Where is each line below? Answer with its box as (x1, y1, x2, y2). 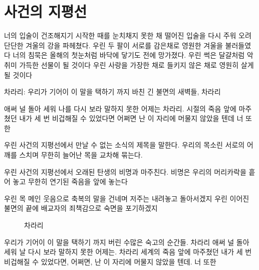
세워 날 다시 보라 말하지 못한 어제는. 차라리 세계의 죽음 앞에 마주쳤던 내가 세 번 (4, 246, 252, 257)
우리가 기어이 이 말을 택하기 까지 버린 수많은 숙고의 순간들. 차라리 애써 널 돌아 (4, 236, 249, 247)
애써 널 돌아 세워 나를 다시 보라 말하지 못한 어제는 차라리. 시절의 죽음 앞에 (4, 103, 236, 113)
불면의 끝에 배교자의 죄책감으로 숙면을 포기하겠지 (4, 203, 158, 213)
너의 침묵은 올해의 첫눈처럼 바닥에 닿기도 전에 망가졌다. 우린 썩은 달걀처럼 (13, 50, 245, 60)
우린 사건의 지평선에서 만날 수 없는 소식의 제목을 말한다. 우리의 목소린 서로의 (4, 140, 245, 150)
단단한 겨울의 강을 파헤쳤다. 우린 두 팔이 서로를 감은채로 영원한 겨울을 (4, 40, 223, 50)
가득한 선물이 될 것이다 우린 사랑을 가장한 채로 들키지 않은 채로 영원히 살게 (19, 59, 254, 70)
